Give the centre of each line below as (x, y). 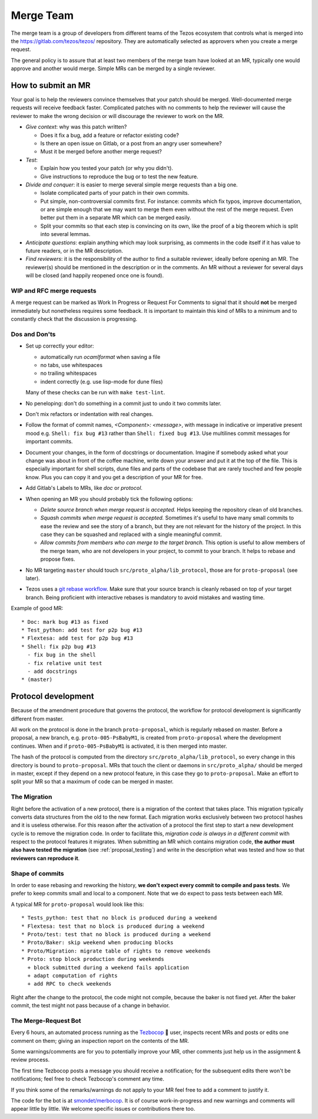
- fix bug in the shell (62, 655)
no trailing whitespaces (69, 373)
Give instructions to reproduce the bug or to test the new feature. (119, 176)
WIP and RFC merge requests (54, 290)
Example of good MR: (37, 608)
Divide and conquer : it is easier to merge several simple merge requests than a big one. (132, 184)
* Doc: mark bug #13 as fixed (65, 622)
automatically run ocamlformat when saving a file (100, 356)
